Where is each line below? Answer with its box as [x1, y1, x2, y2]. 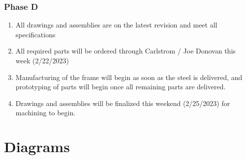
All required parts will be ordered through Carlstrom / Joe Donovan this [15, 46, 236, 56]
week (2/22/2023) [15, 55, 69, 65]
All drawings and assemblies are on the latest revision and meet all [15, 20, 217, 30]
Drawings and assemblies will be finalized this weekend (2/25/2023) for [15, 98, 230, 108]
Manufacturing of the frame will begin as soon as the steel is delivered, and [15, 72, 243, 82]
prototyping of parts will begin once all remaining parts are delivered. [15, 81, 226, 92]
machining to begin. [15, 107, 76, 118]
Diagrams [4, 136, 70, 157]
